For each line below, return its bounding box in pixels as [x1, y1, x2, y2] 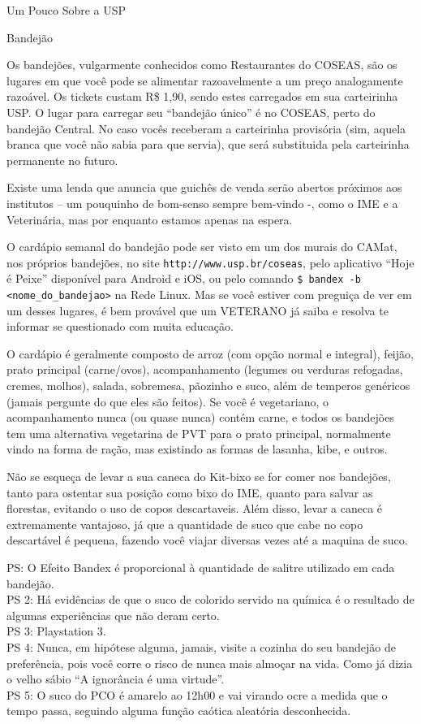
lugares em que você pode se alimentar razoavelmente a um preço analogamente [6, 72, 403, 89]
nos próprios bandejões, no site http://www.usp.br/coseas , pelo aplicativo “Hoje [6, 254, 415, 271]
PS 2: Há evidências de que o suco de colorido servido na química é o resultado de [6, 591, 415, 608]
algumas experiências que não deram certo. [6, 606, 220, 623]
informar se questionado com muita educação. [6, 318, 234, 335]
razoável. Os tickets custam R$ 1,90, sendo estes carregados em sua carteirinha [6, 88, 398, 105]
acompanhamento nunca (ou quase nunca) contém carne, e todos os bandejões [6, 409, 394, 426]
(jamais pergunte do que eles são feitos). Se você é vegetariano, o [6, 392, 329, 410]
